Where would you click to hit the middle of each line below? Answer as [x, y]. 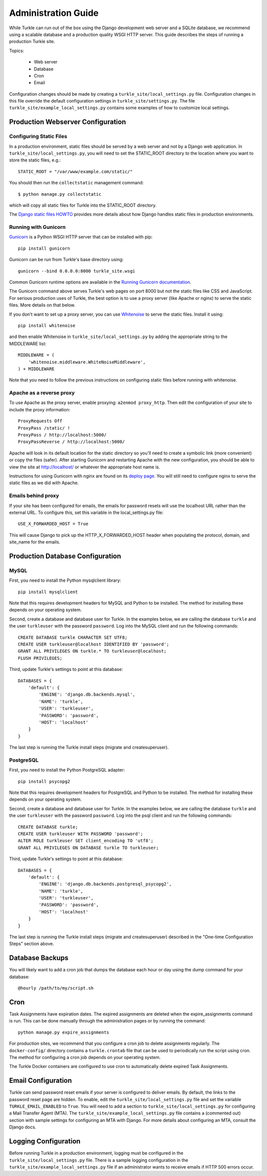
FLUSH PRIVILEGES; [40, 658]
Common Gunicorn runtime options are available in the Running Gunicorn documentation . [100, 282]
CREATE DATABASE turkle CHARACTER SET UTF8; [73, 637]
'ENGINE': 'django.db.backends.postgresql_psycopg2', [105, 884]
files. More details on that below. [42, 305]
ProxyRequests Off [40, 421]
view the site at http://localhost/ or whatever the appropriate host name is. [85, 467]
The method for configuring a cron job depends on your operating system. [85, 1057]
